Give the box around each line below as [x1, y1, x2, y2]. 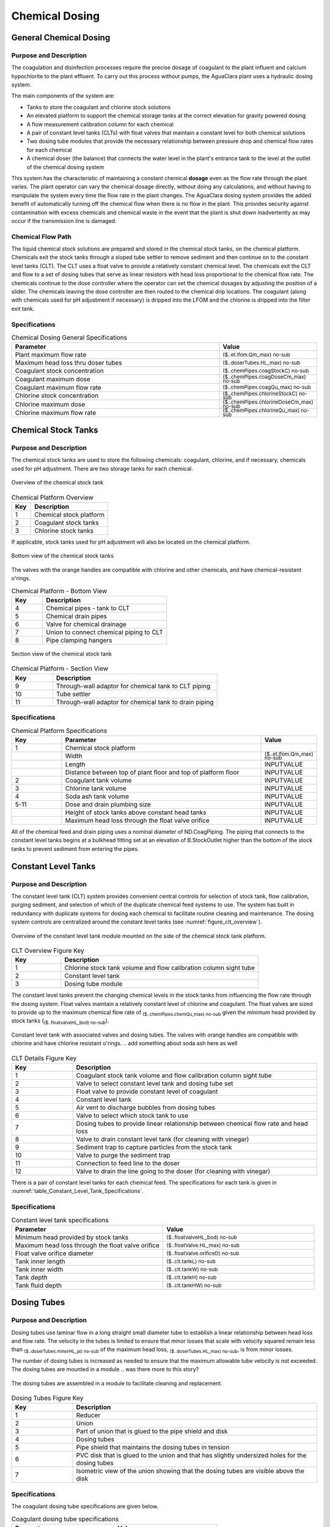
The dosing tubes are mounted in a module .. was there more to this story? [11, 1366, 199, 1373]
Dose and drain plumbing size [65, 800, 151, 809]
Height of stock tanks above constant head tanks [65, 808, 207, 817]
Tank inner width [15, 1265, 64, 1274]
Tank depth [15, 1273, 48, 1281]
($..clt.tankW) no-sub [166, 1266, 218, 1273]
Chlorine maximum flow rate [15, 408, 97, 417]
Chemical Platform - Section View [11, 665, 109, 673]
